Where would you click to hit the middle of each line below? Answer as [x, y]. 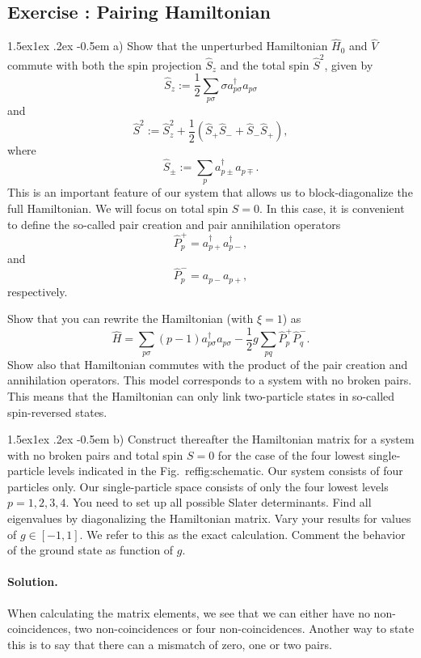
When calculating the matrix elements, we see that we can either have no [189, 612]
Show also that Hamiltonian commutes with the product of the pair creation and [208, 364]
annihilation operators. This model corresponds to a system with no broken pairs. [210, 380]
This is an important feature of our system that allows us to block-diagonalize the [210, 192]
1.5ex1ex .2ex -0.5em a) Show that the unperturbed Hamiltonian [168, 46]
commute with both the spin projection [105, 64]
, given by [349, 64]
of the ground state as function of [91, 550]
